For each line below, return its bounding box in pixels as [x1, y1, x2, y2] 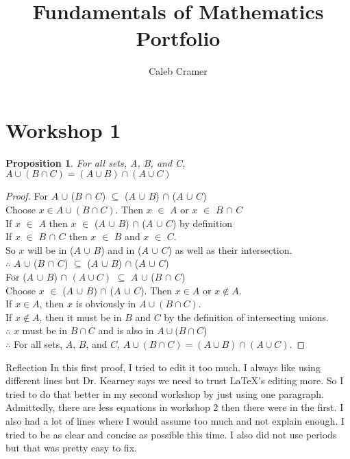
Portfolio [136, 24, 221, 52]
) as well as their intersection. [168, 242, 292, 257]
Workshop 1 [5, 115, 121, 143]
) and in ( [101, 242, 142, 257]
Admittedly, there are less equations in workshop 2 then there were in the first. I [5, 400, 344, 414]
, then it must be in [39, 309, 122, 324]
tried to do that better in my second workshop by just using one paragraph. [5, 386, 324, 401]
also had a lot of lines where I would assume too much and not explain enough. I [5, 413, 345, 427]
